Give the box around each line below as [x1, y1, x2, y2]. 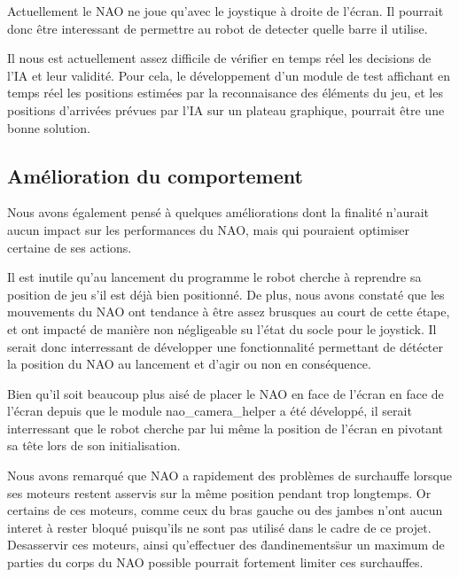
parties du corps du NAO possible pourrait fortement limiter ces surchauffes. [7, 553, 424, 572]
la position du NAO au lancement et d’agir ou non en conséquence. [7, 355, 371, 373]
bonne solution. [7, 118, 90, 136]
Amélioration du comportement [7, 161, 303, 189]
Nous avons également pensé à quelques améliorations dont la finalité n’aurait [7, 203, 430, 222]
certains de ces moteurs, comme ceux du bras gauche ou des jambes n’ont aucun [7, 501, 443, 519]
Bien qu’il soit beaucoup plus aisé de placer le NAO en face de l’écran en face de [7, 384, 444, 402]
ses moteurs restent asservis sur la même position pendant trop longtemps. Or [7, 483, 432, 502]
